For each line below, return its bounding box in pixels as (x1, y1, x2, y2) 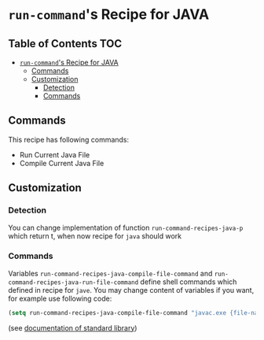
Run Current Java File (19, 150, 90, 159)
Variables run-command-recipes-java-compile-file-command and (8, 268, 213, 278)
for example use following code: (8, 294, 112, 303)
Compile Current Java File (19, 158, 104, 168)
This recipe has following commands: (8, 135, 130, 144)
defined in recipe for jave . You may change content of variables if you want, (8, 285, 255, 294)
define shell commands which (140, 277, 237, 286)
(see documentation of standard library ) (8, 323, 137, 332)
